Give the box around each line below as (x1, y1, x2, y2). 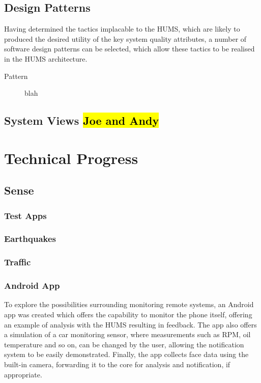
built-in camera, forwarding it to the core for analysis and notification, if (4, 359, 230, 370)
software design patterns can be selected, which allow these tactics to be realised (4, 43, 255, 54)
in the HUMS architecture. (4, 53, 88, 64)
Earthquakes (4, 232, 56, 245)
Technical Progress (4, 147, 138, 168)
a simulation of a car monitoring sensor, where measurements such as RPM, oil (4, 329, 251, 340)
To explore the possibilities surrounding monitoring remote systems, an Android (4, 299, 254, 310)
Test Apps (4, 209, 47, 222)
